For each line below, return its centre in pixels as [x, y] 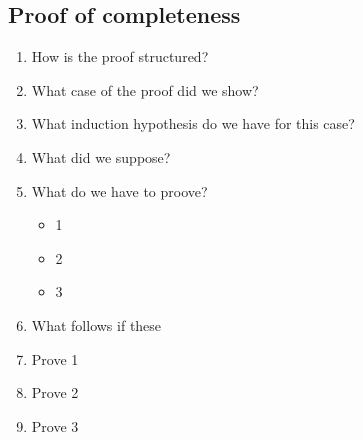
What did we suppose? [101, 156]
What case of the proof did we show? [145, 89]
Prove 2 [55, 392]
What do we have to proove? [119, 190]
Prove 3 [55, 425]
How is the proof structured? [120, 56]
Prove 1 [55, 358]
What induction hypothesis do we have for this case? [193, 123]
